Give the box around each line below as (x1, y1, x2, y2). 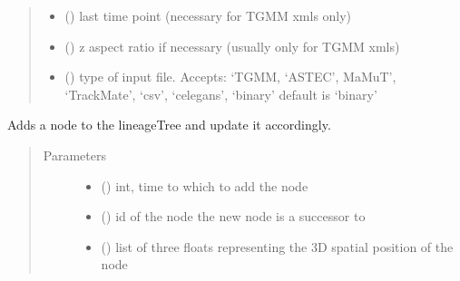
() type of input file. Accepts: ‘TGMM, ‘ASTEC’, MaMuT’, (64, 67, 396, 86)
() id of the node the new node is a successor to (101, 207, 366, 226)
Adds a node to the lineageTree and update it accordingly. (7, 115, 331, 134)
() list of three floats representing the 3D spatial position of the (101, 237, 454, 256)
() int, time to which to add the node (101, 176, 308, 195)
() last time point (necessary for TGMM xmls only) (64, 6, 352, 24)
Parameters (43, 145, 106, 164)
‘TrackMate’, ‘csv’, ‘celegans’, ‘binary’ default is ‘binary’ (64, 84, 377, 103)
